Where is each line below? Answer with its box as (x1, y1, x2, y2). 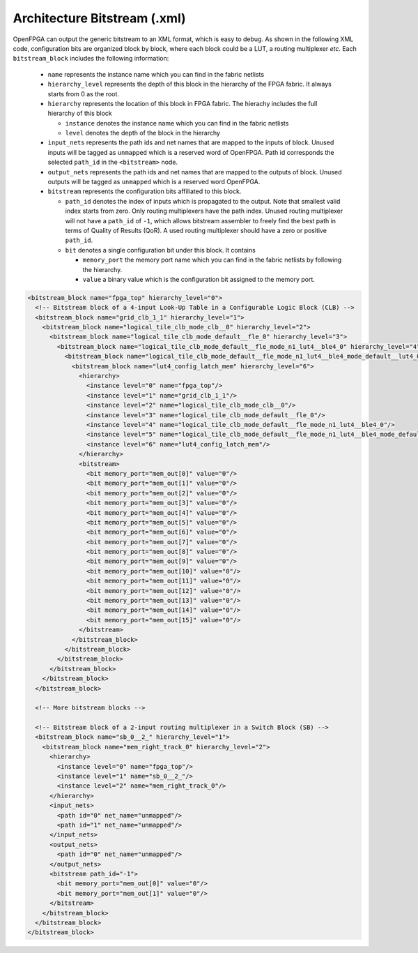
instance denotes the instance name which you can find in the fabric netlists (65, 119, 289, 127)
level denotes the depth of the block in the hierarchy (65, 129, 221, 137)
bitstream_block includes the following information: (13, 54, 169, 63)
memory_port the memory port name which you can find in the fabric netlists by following (82, 255, 342, 264)
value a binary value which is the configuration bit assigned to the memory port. (82, 275, 315, 283)
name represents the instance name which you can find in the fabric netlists (47, 70, 265, 78)
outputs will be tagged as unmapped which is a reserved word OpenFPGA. (47, 178, 261, 186)
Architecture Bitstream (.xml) (13, 10, 186, 26)
